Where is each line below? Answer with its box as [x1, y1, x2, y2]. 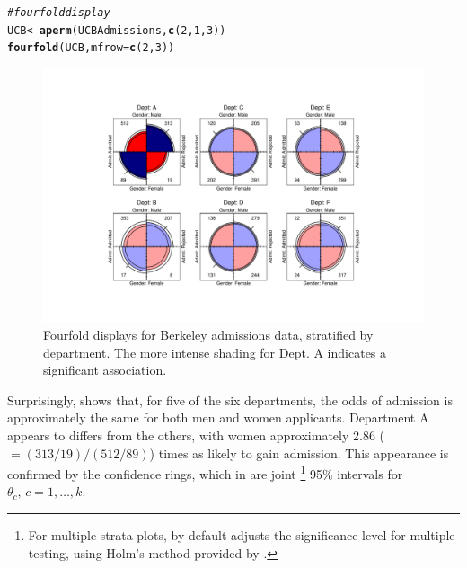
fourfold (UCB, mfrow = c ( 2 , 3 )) [7, 41, 175, 55]
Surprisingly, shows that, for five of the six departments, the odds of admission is [7, 390, 453, 409]
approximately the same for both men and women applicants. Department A [7, 408, 429, 427]
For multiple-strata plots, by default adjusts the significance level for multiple [28, 525, 455, 544]
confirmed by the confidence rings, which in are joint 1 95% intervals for [7, 462, 403, 483]
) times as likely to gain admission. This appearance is [149, 443, 449, 462]
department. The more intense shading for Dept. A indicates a [43, 342, 387, 361]
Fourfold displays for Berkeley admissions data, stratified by [43, 324, 374, 343]
